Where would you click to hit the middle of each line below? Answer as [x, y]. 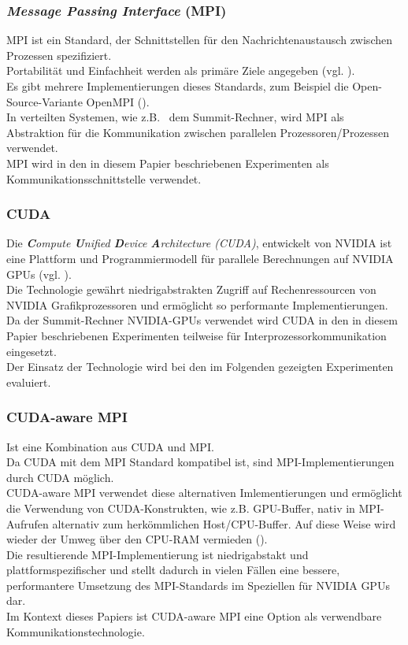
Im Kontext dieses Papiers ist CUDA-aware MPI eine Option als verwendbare [194, 616]
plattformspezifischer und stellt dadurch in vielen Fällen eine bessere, [173, 570]
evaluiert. [29, 382]
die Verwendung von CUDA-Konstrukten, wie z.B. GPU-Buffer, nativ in [181, 508]
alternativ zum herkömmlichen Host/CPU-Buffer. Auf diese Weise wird [224, 523]
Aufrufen [28, 523]
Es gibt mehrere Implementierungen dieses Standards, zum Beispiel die [178, 86]
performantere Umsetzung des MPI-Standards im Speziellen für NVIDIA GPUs [198, 585]
